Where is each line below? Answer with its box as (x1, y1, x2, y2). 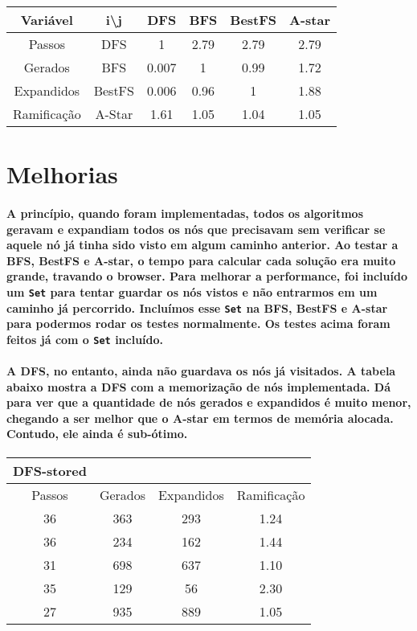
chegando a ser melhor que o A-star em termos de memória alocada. (6, 409, 394, 426)
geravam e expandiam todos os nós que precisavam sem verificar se (6, 220, 386, 237)
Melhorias (6, 158, 118, 191)
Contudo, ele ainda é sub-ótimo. (6, 425, 188, 442)
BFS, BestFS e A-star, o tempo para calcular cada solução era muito (6, 252, 396, 268)
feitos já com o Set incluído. (6, 330, 164, 347)
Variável (20, 10, 73, 29)
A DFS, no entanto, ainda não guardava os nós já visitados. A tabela (6, 363, 396, 379)
